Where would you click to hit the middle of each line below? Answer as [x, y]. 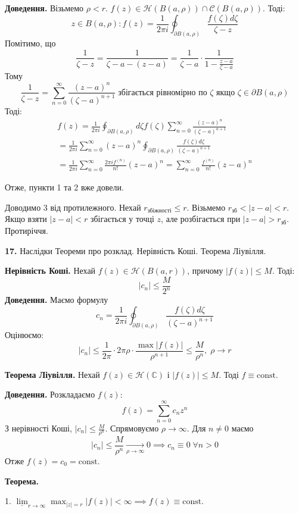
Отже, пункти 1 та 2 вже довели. [64, 187]
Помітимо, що [30, 43]
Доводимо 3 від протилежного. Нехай [73, 207]
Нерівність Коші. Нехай [50, 270]
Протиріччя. [27, 230]
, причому [205, 270]
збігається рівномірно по [163, 93]
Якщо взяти [26, 219]
